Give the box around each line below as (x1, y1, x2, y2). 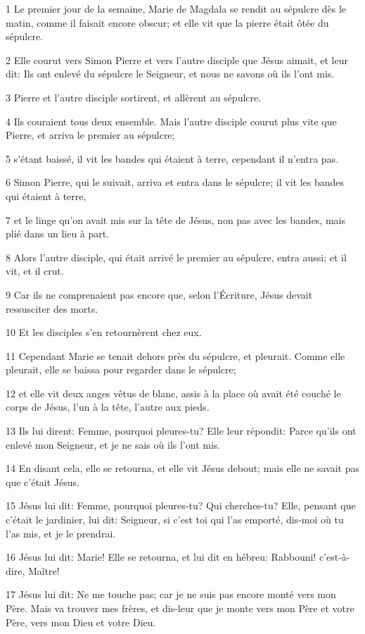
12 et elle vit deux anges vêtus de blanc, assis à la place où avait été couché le (6, 385, 341, 400)
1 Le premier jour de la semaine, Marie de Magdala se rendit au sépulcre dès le (6, 1, 347, 15)
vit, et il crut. (6, 263, 64, 278)
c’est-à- (319, 549, 350, 564)
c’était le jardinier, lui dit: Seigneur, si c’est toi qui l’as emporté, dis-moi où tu (6, 512, 344, 527)
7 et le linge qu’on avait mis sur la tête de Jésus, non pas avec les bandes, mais (6, 212, 345, 227)
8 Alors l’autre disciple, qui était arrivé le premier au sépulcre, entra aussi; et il (6, 249, 347, 264)
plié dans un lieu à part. (6, 226, 110, 241)
